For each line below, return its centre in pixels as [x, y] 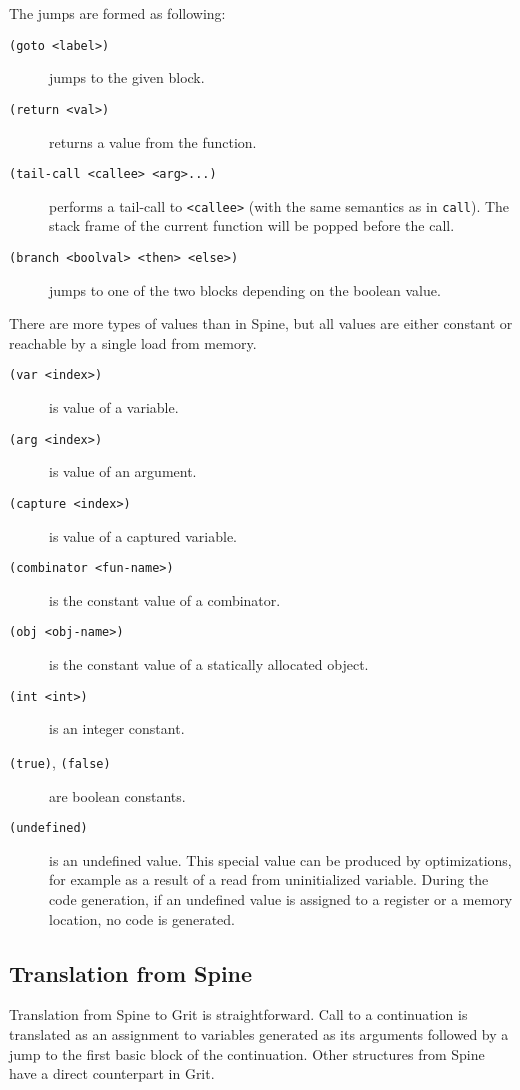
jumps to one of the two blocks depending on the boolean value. [245, 289]
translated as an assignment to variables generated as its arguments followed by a [259, 1034]
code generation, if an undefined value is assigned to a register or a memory [281, 899]
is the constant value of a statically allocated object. [209, 664]
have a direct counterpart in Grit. [112, 1073]
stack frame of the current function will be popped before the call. [252, 225]
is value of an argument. [123, 471]
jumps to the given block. [127, 77]
